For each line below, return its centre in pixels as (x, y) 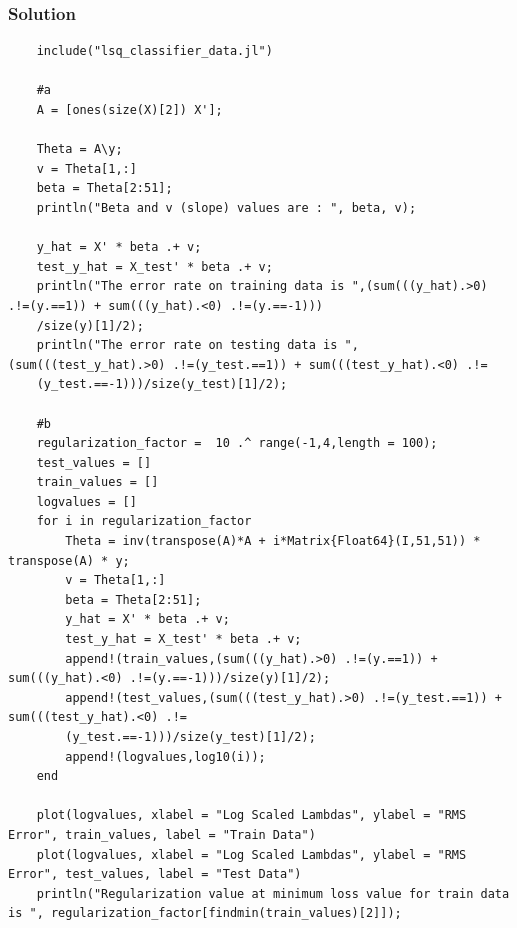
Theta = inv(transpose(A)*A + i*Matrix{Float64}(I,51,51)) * (273, 541)
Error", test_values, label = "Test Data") (155, 874)
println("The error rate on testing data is (187, 345)
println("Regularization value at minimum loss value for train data (273, 893)
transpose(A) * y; (69, 560)
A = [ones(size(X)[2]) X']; (129, 110)
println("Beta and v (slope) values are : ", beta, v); (226, 207)
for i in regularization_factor (144, 521)
